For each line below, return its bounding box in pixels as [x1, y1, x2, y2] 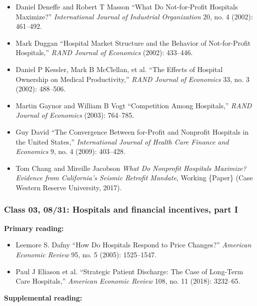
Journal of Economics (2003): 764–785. [15, 110, 134, 120]
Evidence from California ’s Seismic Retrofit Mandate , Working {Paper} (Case [15, 172, 253, 183]
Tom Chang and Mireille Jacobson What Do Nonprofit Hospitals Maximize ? [15, 162, 247, 173]
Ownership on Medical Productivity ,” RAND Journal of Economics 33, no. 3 [15, 74, 250, 84]
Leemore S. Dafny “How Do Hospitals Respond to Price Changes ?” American [15, 239, 252, 250]
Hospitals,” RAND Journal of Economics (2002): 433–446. [15, 47, 193, 58]
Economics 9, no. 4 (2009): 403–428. [15, 146, 126, 156]
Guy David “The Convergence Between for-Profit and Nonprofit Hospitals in [15, 126, 249, 137]
